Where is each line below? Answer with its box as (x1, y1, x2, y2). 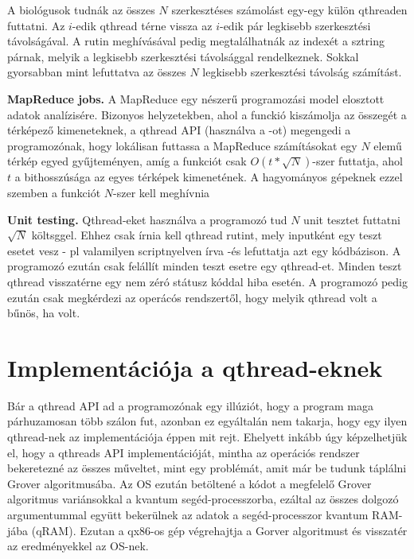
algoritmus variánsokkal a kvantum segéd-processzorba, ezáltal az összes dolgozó (7, 491, 399, 507)
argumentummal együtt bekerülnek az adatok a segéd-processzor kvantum (7, 506, 369, 522)
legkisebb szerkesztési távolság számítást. (202, 64, 402, 80)
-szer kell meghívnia (113, 184, 210, 200)
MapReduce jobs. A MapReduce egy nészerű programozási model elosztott (7, 90, 385, 107)
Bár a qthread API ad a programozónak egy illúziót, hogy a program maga (7, 397, 373, 413)
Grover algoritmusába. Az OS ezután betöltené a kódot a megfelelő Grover (7, 475, 372, 491)
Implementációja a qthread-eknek (7, 351, 383, 383)
